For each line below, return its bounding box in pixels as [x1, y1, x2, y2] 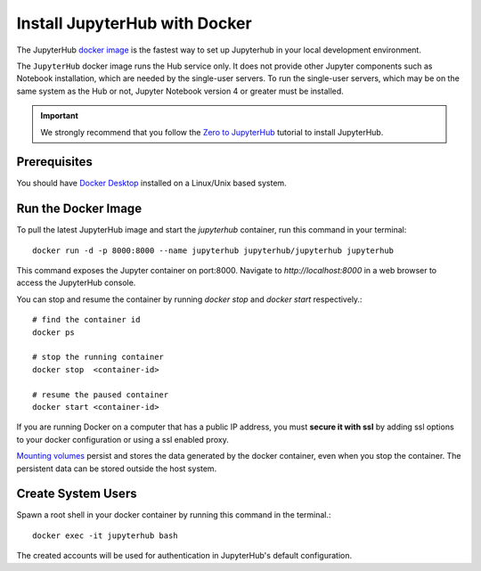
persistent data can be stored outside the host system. [16, 463, 217, 474]
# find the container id [32, 314, 141, 325]
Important [40, 110, 79, 121]
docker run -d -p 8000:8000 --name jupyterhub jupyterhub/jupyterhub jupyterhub [32, 245, 395, 256]
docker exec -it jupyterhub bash [32, 530, 178, 541]
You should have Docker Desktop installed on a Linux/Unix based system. [16, 178, 287, 189]
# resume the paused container [32, 389, 169, 400]
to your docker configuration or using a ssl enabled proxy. [16, 434, 229, 445]
